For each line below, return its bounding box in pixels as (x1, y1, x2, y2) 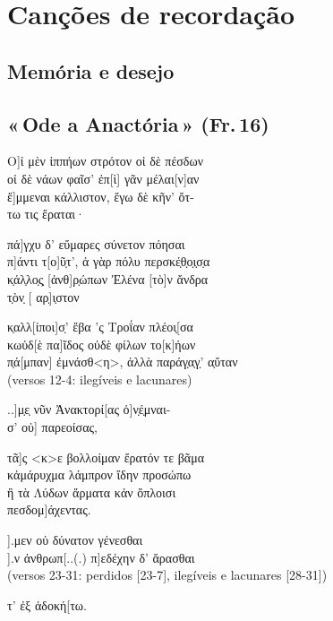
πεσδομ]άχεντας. (7, 500, 91, 519)
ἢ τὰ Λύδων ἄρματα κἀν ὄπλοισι (7, 482, 176, 501)
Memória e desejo (7, 56, 175, 84)
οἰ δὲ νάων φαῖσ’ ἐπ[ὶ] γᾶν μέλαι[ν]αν (7, 168, 200, 187)
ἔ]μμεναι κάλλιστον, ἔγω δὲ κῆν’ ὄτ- (7, 186, 194, 205)
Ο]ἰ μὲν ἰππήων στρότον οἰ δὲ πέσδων (7, 151, 203, 170)
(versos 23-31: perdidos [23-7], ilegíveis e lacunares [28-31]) (7, 565, 328, 584)
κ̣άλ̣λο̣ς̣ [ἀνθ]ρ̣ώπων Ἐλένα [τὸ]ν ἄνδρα (7, 269, 209, 288)
